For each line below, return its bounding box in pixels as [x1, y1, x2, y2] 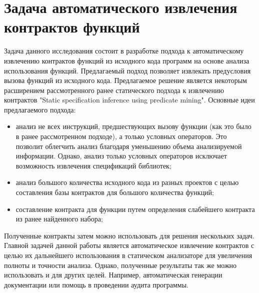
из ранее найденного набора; [15, 213, 103, 224]
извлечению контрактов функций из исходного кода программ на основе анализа [4, 55, 249, 65]
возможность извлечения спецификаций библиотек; [15, 160, 171, 170]
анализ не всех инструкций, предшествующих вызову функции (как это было [15, 121, 251, 131]
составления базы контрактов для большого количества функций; [15, 187, 214, 197]
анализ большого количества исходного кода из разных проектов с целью [15, 177, 239, 187]
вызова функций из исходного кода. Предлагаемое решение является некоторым [4, 75, 247, 85]
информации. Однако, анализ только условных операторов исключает [15, 150, 227, 161]
